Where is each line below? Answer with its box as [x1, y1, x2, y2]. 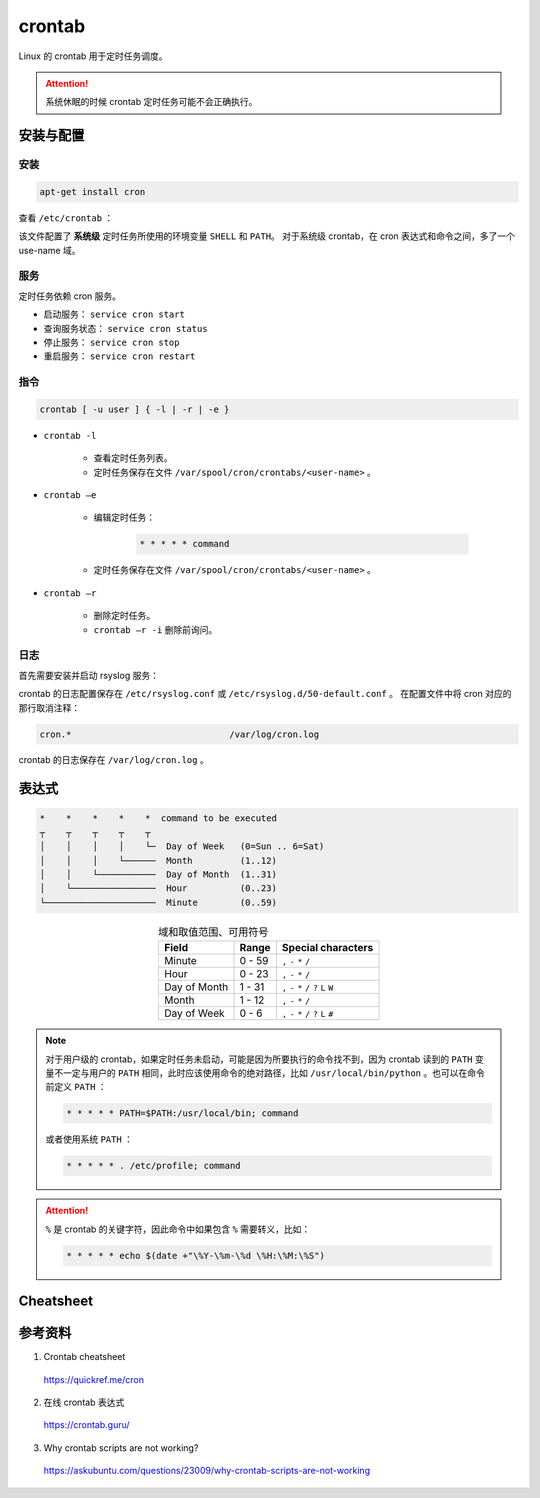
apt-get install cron [39, 186, 146, 197]
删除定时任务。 [93, 610, 155, 622]
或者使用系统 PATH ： [45, 1133, 134, 1145]
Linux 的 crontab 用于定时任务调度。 [18, 50, 169, 62]
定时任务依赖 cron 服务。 [18, 290, 122, 302]
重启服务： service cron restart [43, 350, 196, 362]
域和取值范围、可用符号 [158, 925, 269, 939]
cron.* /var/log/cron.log [39, 728, 320, 740]
